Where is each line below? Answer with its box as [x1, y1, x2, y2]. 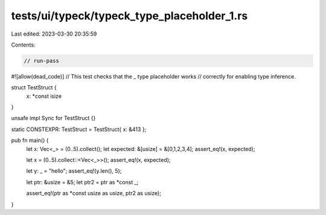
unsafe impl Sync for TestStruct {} [11, 115, 96, 122]
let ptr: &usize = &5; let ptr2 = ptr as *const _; [26, 178, 139, 185]
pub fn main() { [11, 136, 49, 144]
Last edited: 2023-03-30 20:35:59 [11, 30, 97, 37]
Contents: [11, 41, 36, 48]
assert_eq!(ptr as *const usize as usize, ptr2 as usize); [26, 190, 161, 197]
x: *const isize [26, 92, 62, 100]
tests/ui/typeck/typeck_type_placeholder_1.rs [11, 9, 248, 22]
